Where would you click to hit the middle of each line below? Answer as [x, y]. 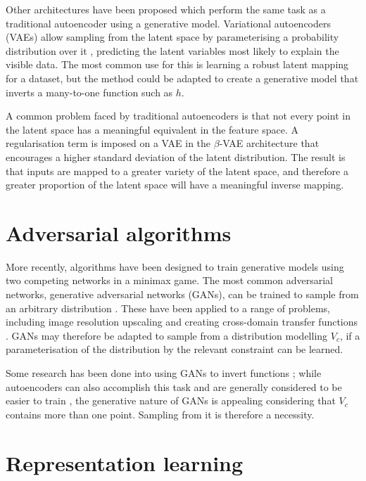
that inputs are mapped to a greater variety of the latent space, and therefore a [177, 171]
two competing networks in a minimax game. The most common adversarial [170, 280]
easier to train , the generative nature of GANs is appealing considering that [171, 400]
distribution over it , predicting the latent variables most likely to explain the [172, 50]
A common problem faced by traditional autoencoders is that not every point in [178, 116]
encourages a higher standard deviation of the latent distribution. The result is [176, 156]
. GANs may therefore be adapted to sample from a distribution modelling [167, 335]
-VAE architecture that [269, 143]
